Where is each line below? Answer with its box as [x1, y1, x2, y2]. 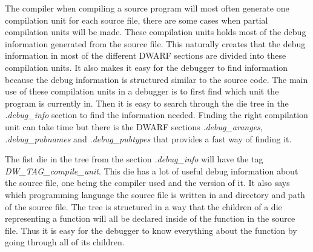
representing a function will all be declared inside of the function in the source [5, 212, 295, 225]
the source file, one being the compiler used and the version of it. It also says [5, 176, 290, 189]
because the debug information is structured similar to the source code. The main [5, 73, 308, 85]
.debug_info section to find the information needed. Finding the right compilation [5, 108, 308, 121]
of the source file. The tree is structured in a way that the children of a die [5, 200, 282, 213]
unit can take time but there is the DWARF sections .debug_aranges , [5, 120, 263, 133]
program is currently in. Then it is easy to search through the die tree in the [5, 96, 289, 109]
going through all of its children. [5, 236, 125, 248]
